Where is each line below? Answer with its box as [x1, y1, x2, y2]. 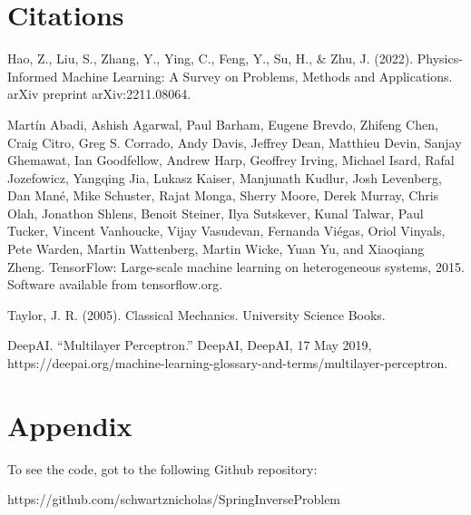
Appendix [7, 406, 132, 443]
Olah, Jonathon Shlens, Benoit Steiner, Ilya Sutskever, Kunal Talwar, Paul [7, 203, 424, 222]
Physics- [417, 49, 463, 68]
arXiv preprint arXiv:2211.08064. [7, 84, 191, 103]
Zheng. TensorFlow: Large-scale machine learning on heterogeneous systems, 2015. [7, 257, 465, 276]
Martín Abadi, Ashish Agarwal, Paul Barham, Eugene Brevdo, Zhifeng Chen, [7, 114, 438, 133]
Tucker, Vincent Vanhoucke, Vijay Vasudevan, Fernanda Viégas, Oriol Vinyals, [7, 221, 446, 240]
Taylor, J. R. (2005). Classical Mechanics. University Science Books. [7, 305, 386, 324]
